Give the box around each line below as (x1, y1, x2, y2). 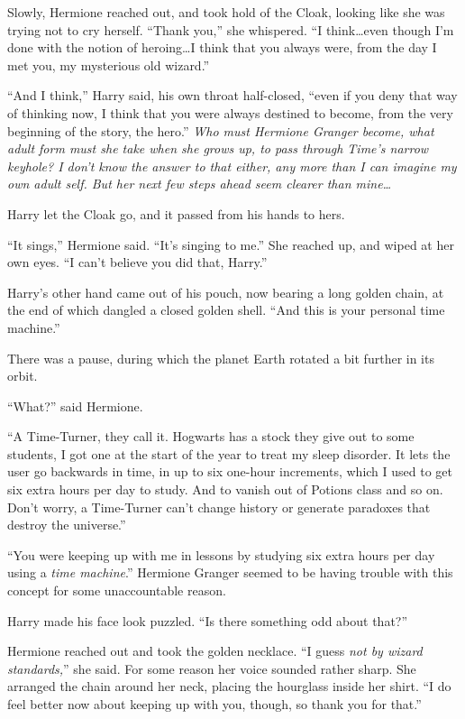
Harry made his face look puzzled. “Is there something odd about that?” (7, 611, 408, 630)
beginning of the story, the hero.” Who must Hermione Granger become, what (7, 121, 434, 140)
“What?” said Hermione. (7, 396, 143, 415)
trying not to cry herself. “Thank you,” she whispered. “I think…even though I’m (7, 20, 454, 39)
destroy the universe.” (7, 515, 126, 534)
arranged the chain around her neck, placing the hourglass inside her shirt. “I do (7, 677, 451, 696)
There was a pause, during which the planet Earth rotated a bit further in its (7, 348, 434, 367)
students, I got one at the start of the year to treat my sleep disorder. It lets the (7, 444, 451, 463)
